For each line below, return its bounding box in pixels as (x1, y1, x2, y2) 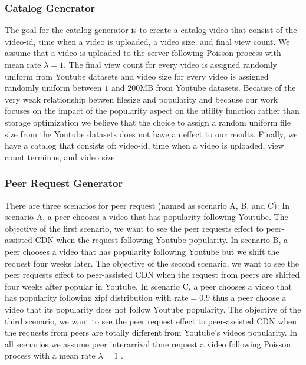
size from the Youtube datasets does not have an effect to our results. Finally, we (5, 127, 298, 140)
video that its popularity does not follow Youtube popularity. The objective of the (5, 302, 301, 315)
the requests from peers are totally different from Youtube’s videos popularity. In (5, 326, 298, 338)
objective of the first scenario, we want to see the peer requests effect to (5, 222, 264, 234)
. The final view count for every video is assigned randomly (63, 58, 277, 70)
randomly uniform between (5, 81, 102, 94)
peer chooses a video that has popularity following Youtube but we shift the (5, 245, 279, 257)
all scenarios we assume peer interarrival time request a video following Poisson (5, 337, 291, 350)
